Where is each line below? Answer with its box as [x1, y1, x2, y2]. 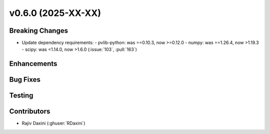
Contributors [9, 107, 50, 116]
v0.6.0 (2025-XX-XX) [9, 7, 101, 18]
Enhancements [9, 60, 57, 68]
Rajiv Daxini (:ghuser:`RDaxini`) [21, 120, 85, 127]
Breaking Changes [9, 26, 68, 35]
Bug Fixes [9, 75, 41, 84]
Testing [9, 91, 33, 100]
